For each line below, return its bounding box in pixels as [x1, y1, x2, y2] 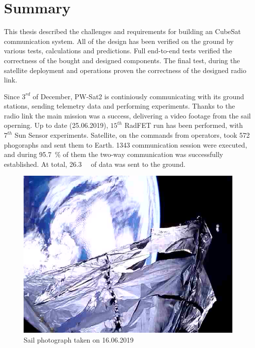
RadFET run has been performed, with [124, 120, 243, 130]
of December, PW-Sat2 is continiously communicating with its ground [32, 91, 244, 101]
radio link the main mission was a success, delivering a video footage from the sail [4, 110, 251, 120]
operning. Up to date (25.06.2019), [4, 120, 108, 130]
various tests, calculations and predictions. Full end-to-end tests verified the [4, 45, 232, 56]
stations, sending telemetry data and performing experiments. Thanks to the [4, 101, 235, 111]
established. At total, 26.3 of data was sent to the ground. [4, 158, 186, 169]
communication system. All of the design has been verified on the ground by [4, 36, 234, 46]
